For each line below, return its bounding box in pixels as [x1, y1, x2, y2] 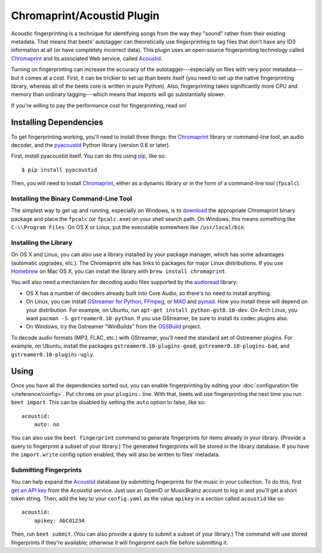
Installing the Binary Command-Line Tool [11, 194, 132, 202]
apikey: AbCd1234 [33, 517, 85, 524]
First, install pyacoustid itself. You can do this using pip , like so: [11, 152, 166, 159]
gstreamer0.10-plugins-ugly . [11, 351, 95, 358]
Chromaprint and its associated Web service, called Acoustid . [11, 54, 163, 62]
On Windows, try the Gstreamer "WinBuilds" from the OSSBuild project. [26, 323, 202, 330]
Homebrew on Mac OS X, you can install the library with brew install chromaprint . [11, 268, 227, 275]
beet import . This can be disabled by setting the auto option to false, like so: [11, 399, 206, 406]
